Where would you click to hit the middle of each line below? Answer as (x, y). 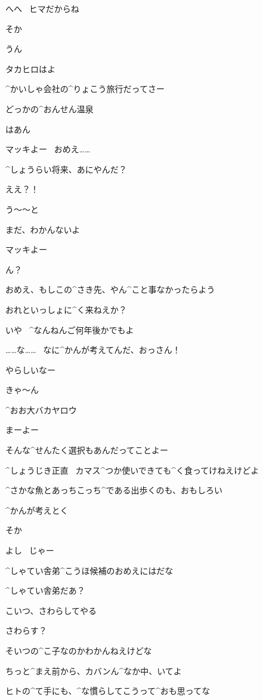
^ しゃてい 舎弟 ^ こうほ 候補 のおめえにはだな (89, 570)
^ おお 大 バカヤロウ (41, 409)
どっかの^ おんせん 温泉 (49, 108)
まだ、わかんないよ (43, 229)
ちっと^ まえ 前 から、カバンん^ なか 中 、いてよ (94, 670)
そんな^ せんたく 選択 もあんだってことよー (87, 450)
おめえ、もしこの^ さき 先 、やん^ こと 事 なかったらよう (110, 289)
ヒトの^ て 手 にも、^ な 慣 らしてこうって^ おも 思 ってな (108, 691)
